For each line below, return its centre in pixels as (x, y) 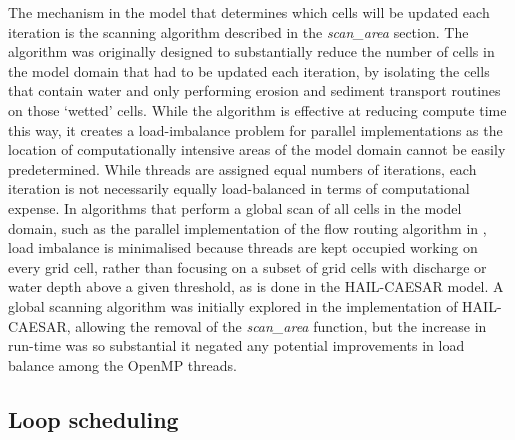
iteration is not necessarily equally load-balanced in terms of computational (239, 188)
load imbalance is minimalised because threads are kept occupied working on (243, 247)
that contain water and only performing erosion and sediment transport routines (254, 90)
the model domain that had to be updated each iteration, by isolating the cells (249, 70)
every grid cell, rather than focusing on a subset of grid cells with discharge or (247, 266)
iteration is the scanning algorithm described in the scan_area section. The (238, 31)
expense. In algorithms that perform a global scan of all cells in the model (235, 207)
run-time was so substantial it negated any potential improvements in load (236, 345)
